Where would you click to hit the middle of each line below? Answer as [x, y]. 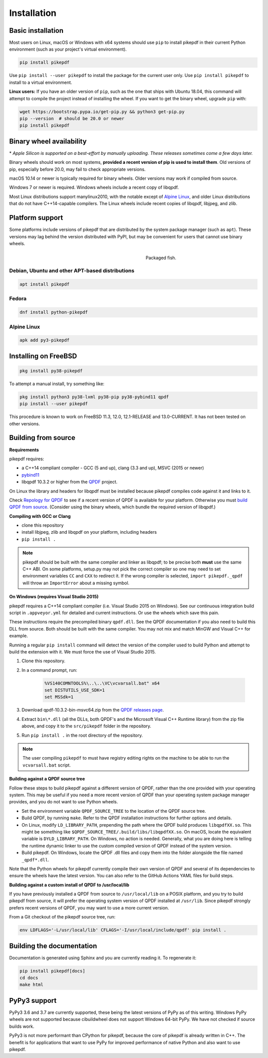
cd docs [29, 978]
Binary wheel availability [48, 141]
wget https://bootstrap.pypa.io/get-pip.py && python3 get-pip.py [102, 111]
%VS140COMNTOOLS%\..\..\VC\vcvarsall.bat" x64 [102, 683]
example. [19, 636]
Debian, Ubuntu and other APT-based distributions [72, 271]
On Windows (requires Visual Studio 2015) [54, 597]
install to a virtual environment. [41, 82]
